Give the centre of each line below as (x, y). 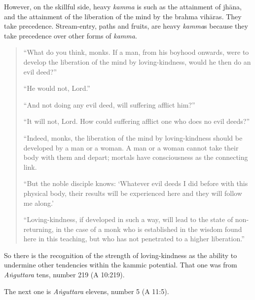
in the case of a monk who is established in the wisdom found (149, 229)
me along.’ (38, 203)
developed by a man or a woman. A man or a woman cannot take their (131, 147)
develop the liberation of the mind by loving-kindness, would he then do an (137, 61)
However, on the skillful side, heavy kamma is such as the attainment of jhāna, (123, 6)
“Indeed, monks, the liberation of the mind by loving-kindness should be (133, 137)
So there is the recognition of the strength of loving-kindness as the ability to (121, 255)
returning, (38, 229)
